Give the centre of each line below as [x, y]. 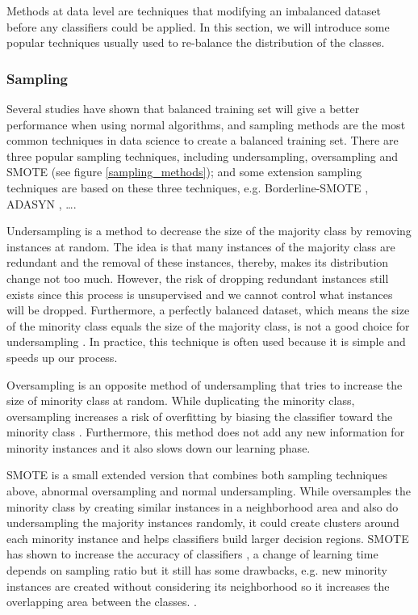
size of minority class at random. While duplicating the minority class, [181, 400]
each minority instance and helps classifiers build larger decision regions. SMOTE [208, 538]
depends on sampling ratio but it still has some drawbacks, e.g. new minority [197, 570]
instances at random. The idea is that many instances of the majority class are [201, 246]
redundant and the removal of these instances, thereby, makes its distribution [198, 262]
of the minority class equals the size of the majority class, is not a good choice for [208, 325]
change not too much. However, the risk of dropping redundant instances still [198, 278]
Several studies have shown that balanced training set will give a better [183, 108]
